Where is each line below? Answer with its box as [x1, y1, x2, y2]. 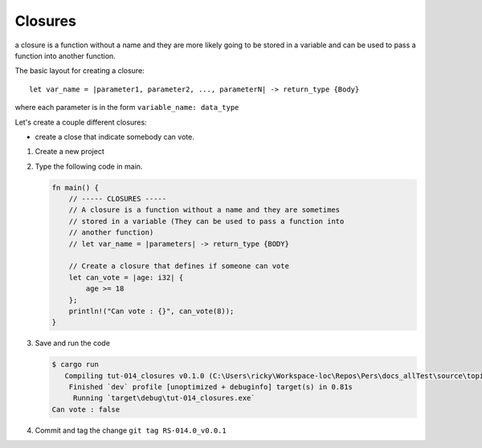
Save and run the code [35, 338, 110, 348]
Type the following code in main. [35, 161, 143, 171]
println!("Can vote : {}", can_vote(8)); [68, 306, 235, 316]
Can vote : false [51, 405, 120, 413]
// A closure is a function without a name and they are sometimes [68, 206, 341, 214]
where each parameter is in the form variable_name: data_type [14, 103, 239, 112]
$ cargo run [51, 360, 100, 369]
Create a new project [35, 147, 104, 157]
